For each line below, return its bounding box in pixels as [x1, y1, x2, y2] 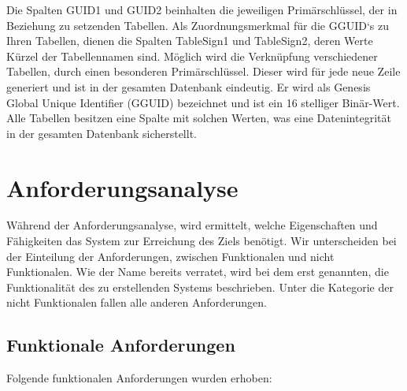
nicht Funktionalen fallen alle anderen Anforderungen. [6, 294, 267, 311]
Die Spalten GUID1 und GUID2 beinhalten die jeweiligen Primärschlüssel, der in [6, 2, 398, 17]
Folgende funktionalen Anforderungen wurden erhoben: [6, 370, 272, 386]
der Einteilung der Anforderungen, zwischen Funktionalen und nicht [6, 248, 335, 264]
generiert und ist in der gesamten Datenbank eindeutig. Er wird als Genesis [6, 78, 371, 95]
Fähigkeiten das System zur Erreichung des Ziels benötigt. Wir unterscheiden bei [6, 233, 397, 249]
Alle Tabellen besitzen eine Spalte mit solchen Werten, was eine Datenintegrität [6, 110, 391, 126]
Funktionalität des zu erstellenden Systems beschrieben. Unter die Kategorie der [6, 278, 394, 295]
